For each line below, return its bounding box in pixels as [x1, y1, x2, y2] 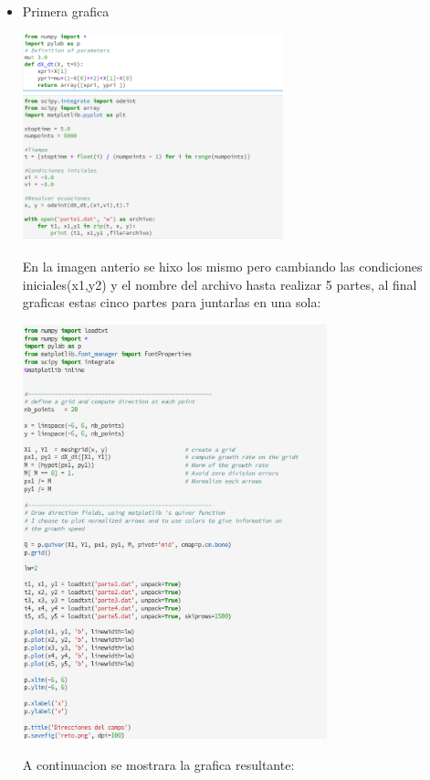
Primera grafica [22, 2, 110, 20]
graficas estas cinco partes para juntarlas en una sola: [22, 293, 321, 312]
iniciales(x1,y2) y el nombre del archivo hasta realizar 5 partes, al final [22, 274, 417, 294]
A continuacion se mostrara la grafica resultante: [22, 754, 295, 774]
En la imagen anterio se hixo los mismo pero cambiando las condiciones [22, 256, 423, 275]
